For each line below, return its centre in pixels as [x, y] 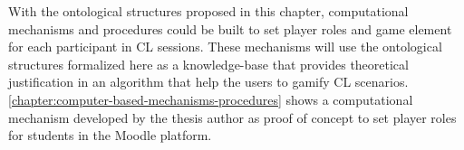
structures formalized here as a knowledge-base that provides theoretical [208, 64]
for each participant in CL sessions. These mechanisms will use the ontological [225, 47]
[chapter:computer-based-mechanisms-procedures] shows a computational [211, 99]
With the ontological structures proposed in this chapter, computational [208, 11]
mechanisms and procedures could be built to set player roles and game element [230, 28]
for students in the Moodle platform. [110, 135]
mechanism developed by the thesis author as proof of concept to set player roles [232, 117]
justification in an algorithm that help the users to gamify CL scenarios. [208, 82]
